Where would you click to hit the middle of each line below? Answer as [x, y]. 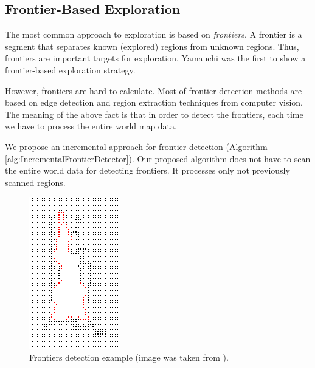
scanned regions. [35, 182]
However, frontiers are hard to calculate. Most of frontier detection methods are [154, 90]
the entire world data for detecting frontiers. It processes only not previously [147, 170]
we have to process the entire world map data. [91, 126]
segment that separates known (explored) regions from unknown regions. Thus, [152, 46]
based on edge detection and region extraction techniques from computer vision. [154, 102]
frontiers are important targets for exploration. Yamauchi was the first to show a [155, 58]
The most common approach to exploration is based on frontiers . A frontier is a [154, 34]
